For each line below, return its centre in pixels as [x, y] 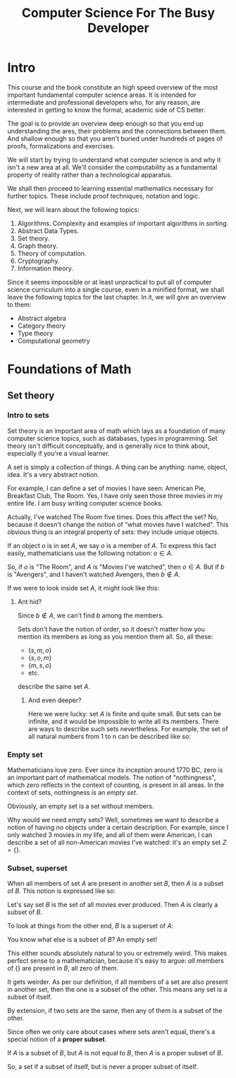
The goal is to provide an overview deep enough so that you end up [106, 123]
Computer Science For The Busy [118, 13]
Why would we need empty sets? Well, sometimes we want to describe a [113, 820]
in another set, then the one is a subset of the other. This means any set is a [117, 990]
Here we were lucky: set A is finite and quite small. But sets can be [125, 713]
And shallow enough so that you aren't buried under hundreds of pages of [115, 138]
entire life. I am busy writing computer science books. [85, 503]
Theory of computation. [52, 253]
